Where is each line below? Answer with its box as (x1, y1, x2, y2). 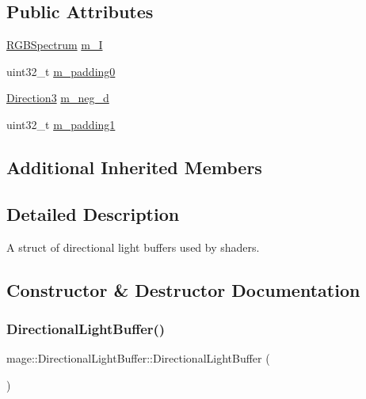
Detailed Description (6, 201, 180, 226)
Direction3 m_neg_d (6, 89, 109, 106)
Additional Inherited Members (6, 154, 262, 179)
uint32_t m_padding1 (6, 116, 116, 132)
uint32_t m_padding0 (6, 63, 116, 79)
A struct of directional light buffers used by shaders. (6, 238, 260, 255)
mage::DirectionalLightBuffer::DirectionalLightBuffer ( (6, 350, 270, 367)
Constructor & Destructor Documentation (6, 277, 360, 302)
